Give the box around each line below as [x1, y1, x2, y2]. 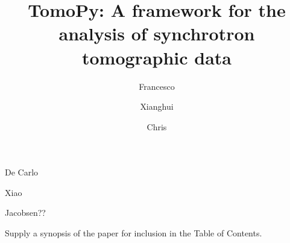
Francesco [139, 80, 175, 92]
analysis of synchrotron [58, 21, 255, 46]
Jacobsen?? [5, 206, 46, 219]
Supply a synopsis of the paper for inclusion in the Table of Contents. [5, 227, 262, 239]
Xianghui [140, 100, 174, 113]
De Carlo [5, 166, 39, 178]
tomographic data [81, 45, 232, 69]
